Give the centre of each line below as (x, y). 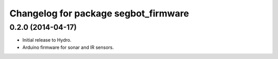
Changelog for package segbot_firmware (99, 13)
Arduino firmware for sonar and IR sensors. (68, 47)
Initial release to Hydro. (47, 40)
